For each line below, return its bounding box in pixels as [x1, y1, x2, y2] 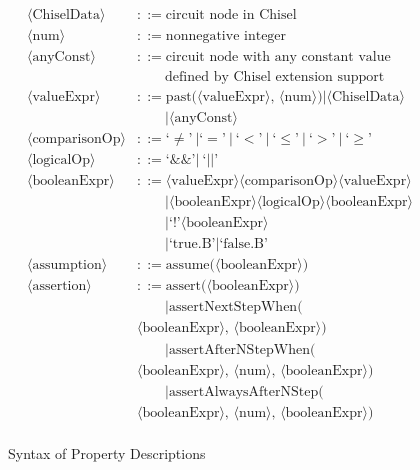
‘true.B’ [168, 237, 216, 252]
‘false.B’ [219, 237, 268, 252]
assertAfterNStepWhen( [168, 342, 316, 357]
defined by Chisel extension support [165, 70, 385, 85]
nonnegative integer [165, 29, 287, 44]
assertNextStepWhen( [168, 300, 303, 315]
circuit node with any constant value [165, 50, 391, 65]
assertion [32, 279, 87, 294]
